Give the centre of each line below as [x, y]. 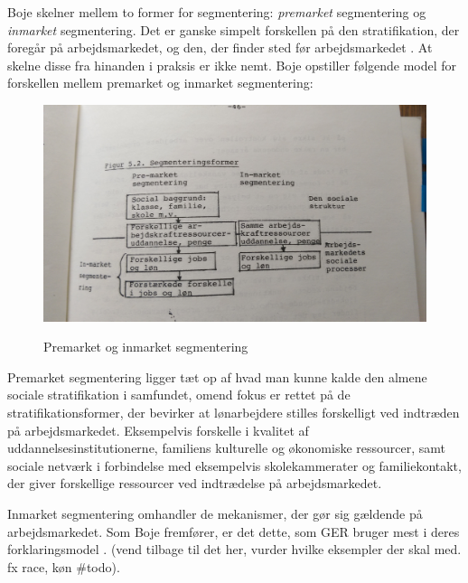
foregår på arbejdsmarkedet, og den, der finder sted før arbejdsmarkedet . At [220, 47]
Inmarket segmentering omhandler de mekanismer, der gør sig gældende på [215, 514]
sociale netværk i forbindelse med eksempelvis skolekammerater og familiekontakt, [234, 465]
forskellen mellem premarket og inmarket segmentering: [160, 83]
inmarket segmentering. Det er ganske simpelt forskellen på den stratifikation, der [234, 29]
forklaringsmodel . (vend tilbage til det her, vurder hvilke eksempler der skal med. [234, 549]
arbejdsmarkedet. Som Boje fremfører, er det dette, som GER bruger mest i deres [234, 531]
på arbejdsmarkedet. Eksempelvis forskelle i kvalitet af [158, 430]
